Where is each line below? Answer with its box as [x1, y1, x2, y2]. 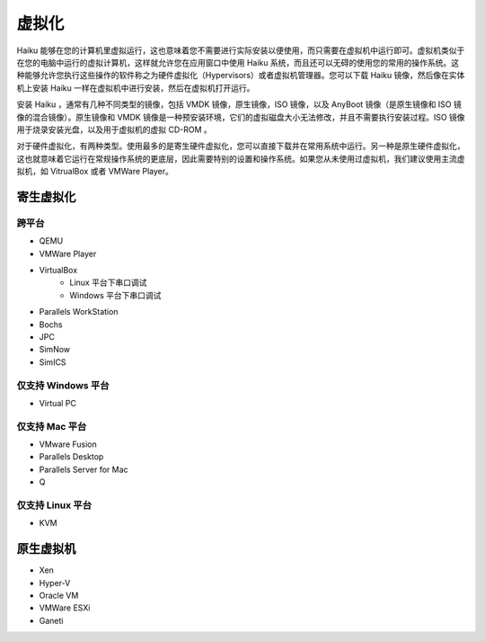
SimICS [39, 356, 66, 368]
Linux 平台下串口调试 [69, 277, 147, 288]
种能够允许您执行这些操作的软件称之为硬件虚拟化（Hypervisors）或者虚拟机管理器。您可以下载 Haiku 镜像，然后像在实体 [16, 70, 465, 81]
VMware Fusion [39, 439, 98, 450]
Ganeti [39, 615, 64, 626]
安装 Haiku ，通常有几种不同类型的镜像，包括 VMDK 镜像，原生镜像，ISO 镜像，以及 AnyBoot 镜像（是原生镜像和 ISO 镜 [16, 99, 462, 110]
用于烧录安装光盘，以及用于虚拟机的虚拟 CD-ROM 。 [16, 124, 213, 135]
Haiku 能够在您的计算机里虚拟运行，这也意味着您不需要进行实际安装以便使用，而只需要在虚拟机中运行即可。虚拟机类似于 [16, 45, 465, 56]
